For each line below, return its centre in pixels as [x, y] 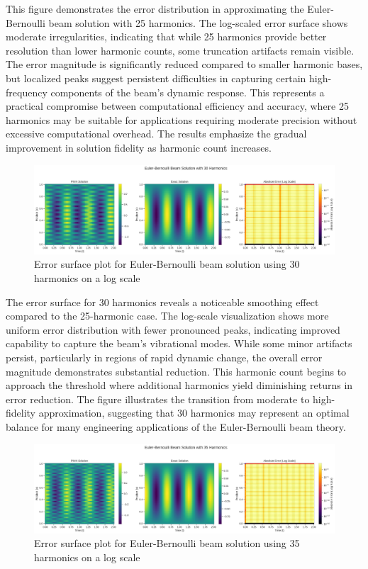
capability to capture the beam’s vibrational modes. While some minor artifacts [179, 343]
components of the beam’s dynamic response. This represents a [188, 92]
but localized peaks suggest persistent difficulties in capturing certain [156, 78]
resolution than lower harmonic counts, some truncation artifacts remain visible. [180, 50]
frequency [27, 92]
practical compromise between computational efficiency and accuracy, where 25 [177, 106]
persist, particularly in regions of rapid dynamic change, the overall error [164, 357]
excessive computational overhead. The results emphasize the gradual [156, 134]
